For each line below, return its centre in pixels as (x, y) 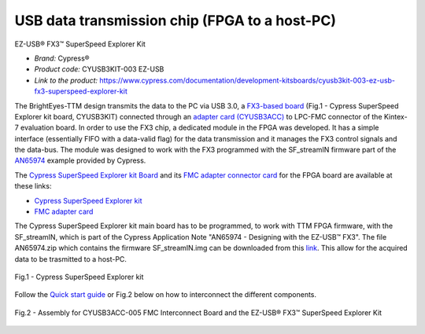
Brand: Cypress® (62, 58)
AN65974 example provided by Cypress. (80, 160)
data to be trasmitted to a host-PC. (71, 259)
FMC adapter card (64, 211)
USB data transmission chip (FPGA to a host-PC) (175, 20)
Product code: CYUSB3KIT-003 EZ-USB (99, 69)
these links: (33, 186)
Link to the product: (66, 80)
